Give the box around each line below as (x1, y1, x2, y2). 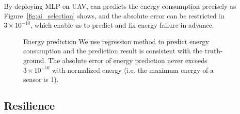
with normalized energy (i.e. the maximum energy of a (52, 65, 214, 75)
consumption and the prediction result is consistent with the (23, 46, 203, 56)
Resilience (4, 98, 55, 113)
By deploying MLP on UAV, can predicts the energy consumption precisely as (4, 1, 236, 11)
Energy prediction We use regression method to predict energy (23, 36, 209, 46)
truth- (205, 46, 223, 56)
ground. (23, 55, 46, 65)
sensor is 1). (23, 74, 59, 84)
